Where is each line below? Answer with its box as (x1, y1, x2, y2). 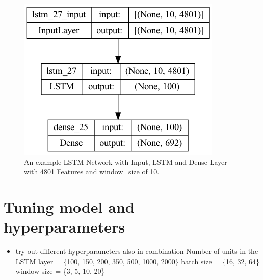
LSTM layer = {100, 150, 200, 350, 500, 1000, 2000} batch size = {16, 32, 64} (15, 256, 260, 266)
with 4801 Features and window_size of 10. (24, 166, 160, 177)
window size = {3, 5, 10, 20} (15, 266, 105, 276)
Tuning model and (4, 196, 135, 217)
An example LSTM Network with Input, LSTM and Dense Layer (24, 156, 227, 167)
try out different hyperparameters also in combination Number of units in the (15, 246, 258, 257)
